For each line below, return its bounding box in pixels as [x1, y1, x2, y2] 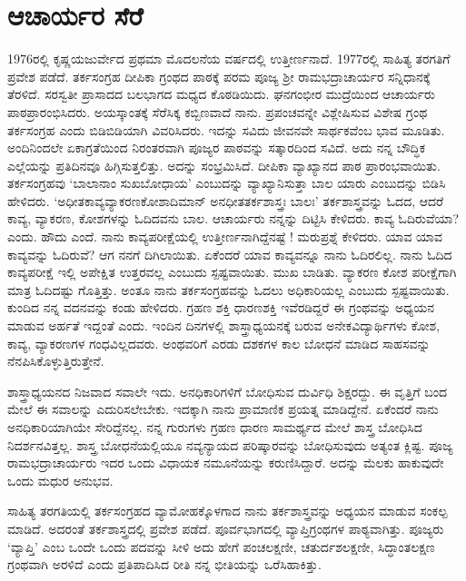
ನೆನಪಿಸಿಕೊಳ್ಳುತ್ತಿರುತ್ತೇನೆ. [7, 351, 104, 370]
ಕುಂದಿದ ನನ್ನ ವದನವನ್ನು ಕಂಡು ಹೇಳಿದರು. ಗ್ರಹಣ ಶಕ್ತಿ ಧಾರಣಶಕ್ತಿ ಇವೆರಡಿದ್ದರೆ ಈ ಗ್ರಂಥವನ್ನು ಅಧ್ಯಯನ [7, 298, 435, 317]
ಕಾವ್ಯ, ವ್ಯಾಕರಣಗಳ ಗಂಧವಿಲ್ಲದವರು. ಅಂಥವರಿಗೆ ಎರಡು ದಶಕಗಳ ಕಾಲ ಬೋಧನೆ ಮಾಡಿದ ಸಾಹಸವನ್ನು [7, 333, 431, 352]
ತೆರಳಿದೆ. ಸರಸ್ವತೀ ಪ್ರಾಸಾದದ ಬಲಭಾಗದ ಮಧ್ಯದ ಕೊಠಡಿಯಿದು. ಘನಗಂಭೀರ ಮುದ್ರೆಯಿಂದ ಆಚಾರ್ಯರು [7, 84, 435, 103]
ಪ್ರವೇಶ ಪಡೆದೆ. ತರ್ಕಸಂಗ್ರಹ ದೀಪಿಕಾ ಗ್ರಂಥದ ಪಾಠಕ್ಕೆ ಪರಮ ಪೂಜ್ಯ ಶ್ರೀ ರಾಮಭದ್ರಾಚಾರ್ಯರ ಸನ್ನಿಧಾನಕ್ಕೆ [7, 66, 431, 85]
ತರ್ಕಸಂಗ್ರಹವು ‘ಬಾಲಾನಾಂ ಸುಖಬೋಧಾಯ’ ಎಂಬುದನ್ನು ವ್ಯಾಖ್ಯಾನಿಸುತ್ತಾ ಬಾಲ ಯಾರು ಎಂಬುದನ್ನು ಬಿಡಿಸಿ [7, 173, 446, 192]
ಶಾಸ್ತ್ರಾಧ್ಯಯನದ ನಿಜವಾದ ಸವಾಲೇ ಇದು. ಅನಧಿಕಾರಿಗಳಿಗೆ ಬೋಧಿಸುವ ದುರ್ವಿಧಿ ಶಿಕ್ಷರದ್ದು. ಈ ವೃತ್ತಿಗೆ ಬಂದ [7, 381, 448, 400]
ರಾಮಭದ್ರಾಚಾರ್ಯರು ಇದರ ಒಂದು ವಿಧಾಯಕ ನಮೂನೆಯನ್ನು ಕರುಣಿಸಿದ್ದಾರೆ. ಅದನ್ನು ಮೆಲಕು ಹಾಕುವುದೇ [7, 453, 444, 472]
